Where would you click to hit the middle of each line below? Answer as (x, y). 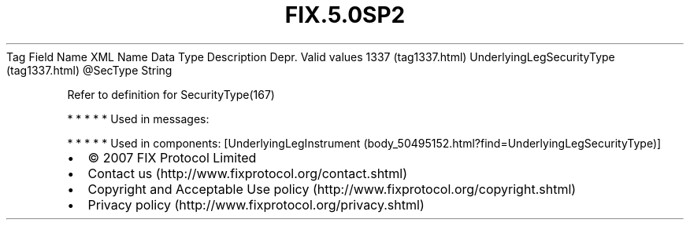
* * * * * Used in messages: (138, 118)
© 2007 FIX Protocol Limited (172, 157)
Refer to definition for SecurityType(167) (171, 94)
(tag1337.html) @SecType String (89, 70)
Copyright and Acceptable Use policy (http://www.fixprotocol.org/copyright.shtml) (332, 189)
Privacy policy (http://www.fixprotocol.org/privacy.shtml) (256, 204)
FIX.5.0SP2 (345, 15)
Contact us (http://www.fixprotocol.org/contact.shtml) (248, 173)
